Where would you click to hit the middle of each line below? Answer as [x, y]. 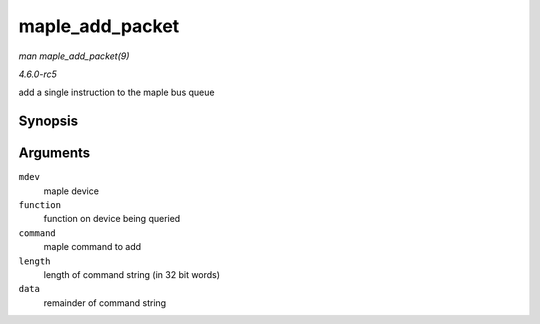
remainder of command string [105, 302]
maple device [71, 191]
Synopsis [48, 121]
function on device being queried [112, 219]
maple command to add [92, 247]
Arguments [54, 153]
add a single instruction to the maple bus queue [116, 92]
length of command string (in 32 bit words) [131, 274]
